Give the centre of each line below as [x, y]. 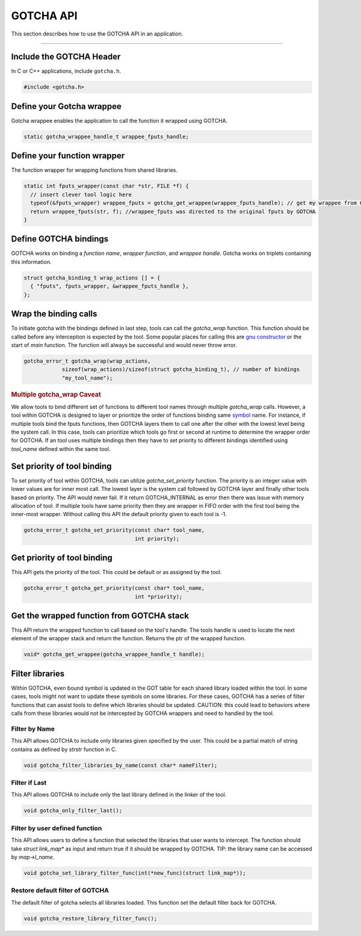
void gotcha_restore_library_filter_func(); [91, 918]
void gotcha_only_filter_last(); [73, 811]
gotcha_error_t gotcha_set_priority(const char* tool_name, [114, 530]
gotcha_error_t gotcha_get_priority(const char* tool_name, [114, 588]
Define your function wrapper [68, 156]
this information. [31, 261]
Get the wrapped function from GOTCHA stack [100, 616]
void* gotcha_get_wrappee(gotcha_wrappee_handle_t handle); [114, 654]
